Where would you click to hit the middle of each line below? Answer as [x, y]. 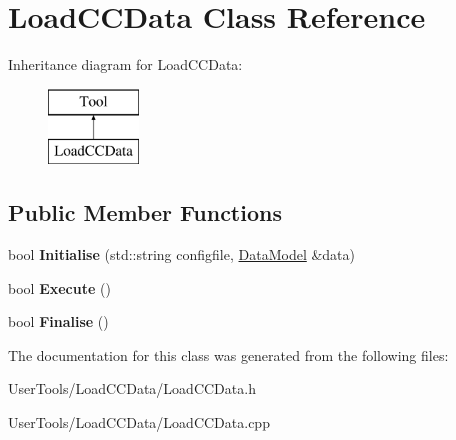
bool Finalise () [58, 321]
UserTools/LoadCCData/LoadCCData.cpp [139, 422]
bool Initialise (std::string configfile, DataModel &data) [182, 254]
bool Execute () [59, 287]
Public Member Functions [145, 212]
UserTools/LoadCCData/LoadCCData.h [132, 388]
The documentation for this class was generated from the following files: [228, 354]
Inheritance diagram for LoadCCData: [125, 64]
